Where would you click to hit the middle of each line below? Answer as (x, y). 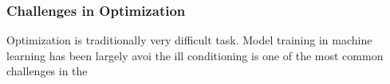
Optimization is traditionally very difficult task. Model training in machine (189, 40)
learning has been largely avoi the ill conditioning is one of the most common (195, 55)
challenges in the (47, 71)
